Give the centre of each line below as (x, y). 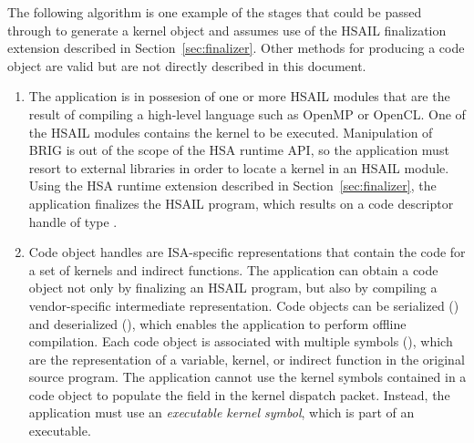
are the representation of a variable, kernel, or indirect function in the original (247, 359)
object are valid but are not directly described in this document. (187, 65)
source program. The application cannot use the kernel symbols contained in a (247, 377)
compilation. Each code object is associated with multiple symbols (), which (241, 341)
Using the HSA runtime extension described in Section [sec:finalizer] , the (232, 185)
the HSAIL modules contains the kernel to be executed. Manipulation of (231, 132)
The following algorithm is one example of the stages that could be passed (215, 12)
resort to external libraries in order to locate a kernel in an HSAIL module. (239, 167)
